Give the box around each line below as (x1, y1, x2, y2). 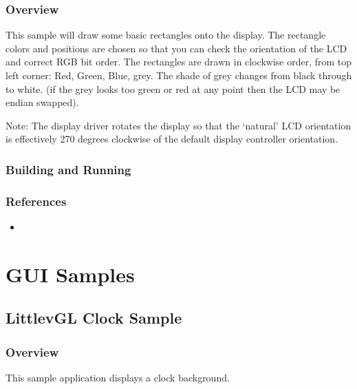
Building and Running (6, 160, 131, 178)
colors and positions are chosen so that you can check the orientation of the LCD (6, 41, 347, 55)
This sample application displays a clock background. (6, 370, 230, 384)
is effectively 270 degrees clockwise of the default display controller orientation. (6, 132, 338, 146)
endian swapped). (6, 95, 79, 109)
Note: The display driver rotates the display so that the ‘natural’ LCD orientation (6, 118, 351, 132)
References (6, 192, 67, 209)
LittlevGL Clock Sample (6, 307, 182, 328)
